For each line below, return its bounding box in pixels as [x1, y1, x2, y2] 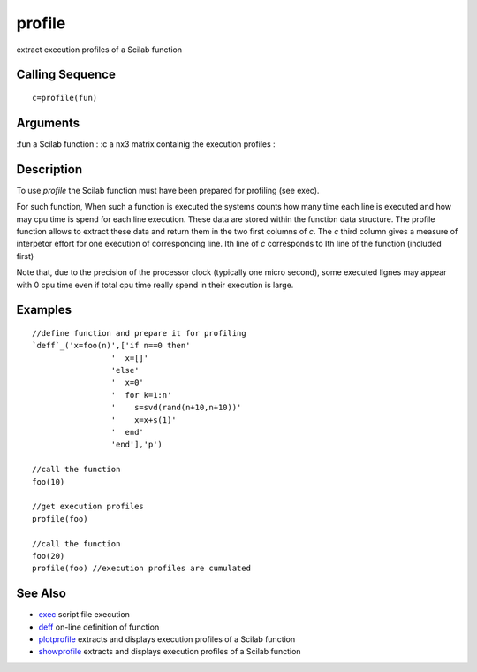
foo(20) [32, 551, 65, 561]
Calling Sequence [16, 67, 117, 82]
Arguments [16, 115, 80, 130]
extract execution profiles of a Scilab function [16, 44, 183, 55]
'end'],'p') [110, 439, 163, 450]
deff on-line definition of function [38, 622, 160, 632]
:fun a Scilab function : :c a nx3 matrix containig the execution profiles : [16, 138, 276, 149]
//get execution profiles [32, 501, 145, 512]
